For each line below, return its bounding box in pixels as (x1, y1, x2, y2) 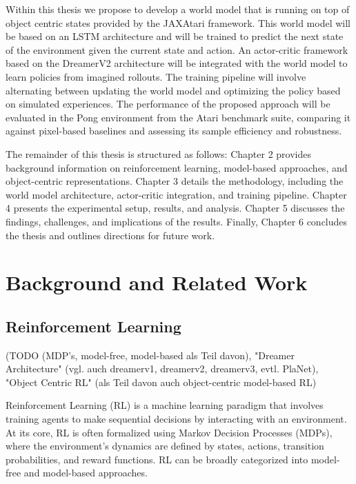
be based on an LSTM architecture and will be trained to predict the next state (6, 29, 344, 43)
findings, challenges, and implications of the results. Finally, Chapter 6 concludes (6, 214, 348, 228)
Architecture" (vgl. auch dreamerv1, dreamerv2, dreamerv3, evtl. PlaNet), (6, 361, 319, 376)
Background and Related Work (6, 268, 308, 296)
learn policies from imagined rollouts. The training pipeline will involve (6, 69, 306, 83)
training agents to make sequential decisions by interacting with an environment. (6, 412, 347, 426)
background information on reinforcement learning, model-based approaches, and (6, 160, 348, 174)
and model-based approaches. (23, 465, 148, 480)
